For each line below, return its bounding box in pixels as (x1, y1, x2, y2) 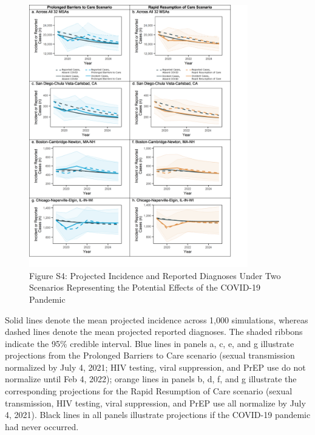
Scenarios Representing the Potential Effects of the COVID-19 (29, 281, 260, 294)
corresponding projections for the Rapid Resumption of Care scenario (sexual (5, 385, 293, 397)
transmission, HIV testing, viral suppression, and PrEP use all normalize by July (5, 396, 306, 409)
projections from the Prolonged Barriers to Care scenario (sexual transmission (5, 349, 295, 362)
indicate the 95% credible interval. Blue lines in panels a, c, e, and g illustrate (5, 337, 294, 349)
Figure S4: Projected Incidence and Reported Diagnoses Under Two (29, 269, 281, 282)
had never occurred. (5, 420, 79, 433)
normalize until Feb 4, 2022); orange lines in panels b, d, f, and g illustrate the (5, 373, 297, 385)
